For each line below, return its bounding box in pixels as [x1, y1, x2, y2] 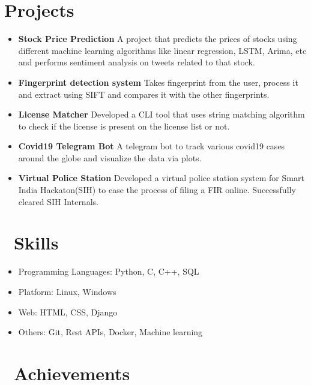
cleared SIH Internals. [18, 195, 98, 207]
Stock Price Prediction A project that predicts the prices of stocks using [18, 32, 297, 45]
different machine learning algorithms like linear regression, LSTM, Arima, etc [18, 44, 307, 56]
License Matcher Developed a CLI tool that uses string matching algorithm [18, 108, 305, 121]
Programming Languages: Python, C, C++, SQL [18, 265, 199, 278]
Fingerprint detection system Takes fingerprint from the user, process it [18, 76, 298, 88]
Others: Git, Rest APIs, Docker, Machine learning [18, 326, 203, 338]
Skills [14, 230, 59, 255]
